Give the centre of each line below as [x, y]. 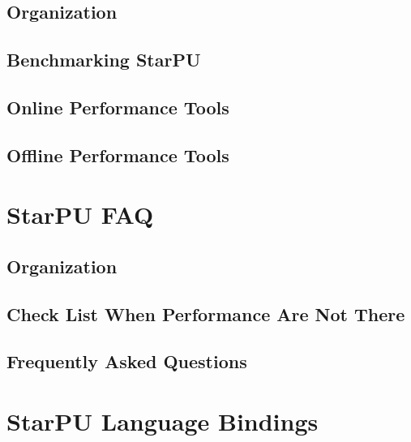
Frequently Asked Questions [127, 361]
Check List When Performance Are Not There [206, 313]
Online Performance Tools [118, 107]
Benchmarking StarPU [104, 60]
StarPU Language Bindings [163, 421]
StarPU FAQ [80, 215]
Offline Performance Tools [118, 154]
